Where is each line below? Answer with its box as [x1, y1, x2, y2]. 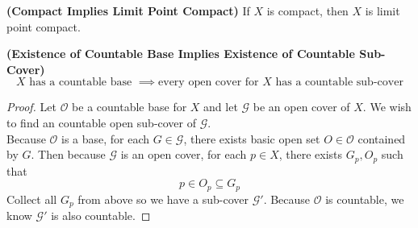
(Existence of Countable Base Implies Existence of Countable [6, 45, 355, 62]
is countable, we [325, 190, 404, 207]
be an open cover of [253, 98, 350, 115]
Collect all [6, 190, 57, 207]
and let [203, 98, 238, 115]
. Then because [31, 146, 106, 163]
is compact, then [266, 2, 349, 19]
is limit [365, 2, 400, 19]
